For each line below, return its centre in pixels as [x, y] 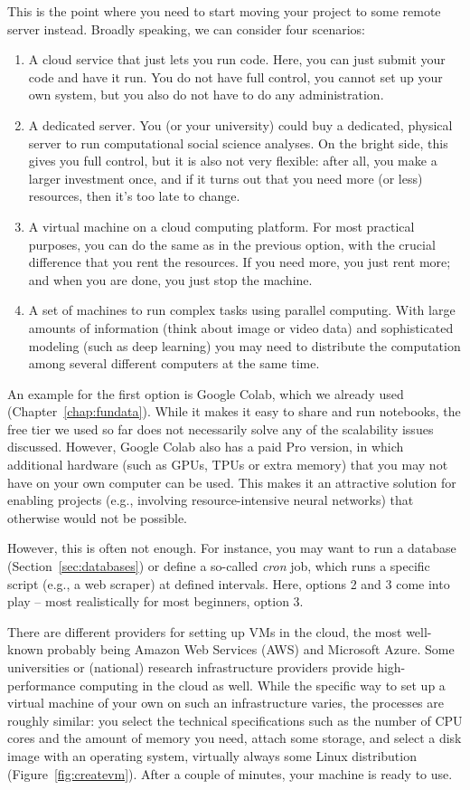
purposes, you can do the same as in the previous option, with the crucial [232, 244]
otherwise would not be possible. [97, 517]
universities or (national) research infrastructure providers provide [190, 667]
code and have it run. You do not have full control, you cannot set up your [235, 76]
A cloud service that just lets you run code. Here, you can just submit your [237, 59]
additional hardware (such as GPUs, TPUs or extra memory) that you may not [228, 465]
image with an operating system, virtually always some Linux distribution [212, 755]
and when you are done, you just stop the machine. [170, 279]
